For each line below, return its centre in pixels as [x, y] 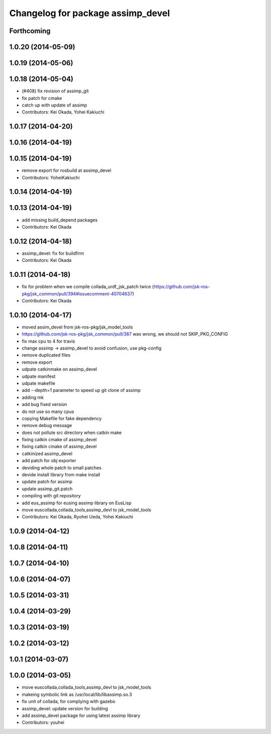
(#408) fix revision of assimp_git [55, 91]
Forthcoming [30, 31]
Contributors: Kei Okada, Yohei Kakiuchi [63, 112]
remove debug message [47, 426]
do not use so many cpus [48, 411]
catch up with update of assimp [54, 105]
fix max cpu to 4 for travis [48, 341]
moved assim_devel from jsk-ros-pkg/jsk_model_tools [77, 327]
